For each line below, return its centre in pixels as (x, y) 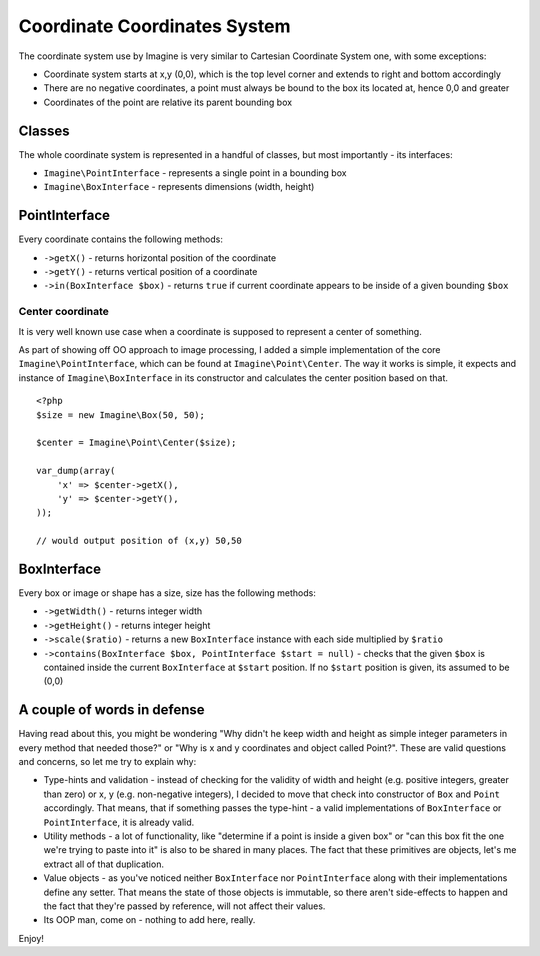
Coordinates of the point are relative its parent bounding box (168, 102)
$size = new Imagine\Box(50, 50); (120, 414)
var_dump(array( (76, 471)
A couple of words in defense (111, 710)
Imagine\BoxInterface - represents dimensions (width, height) (179, 187)
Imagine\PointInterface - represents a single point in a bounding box (195, 173)
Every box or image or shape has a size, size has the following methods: (167, 593)
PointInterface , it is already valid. (119, 822)
